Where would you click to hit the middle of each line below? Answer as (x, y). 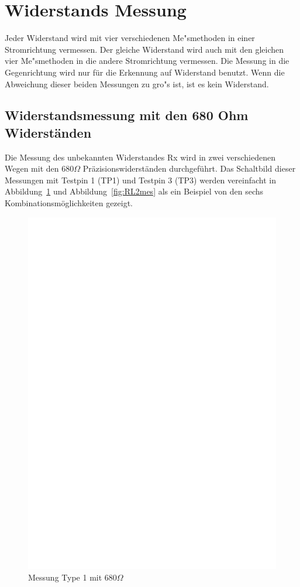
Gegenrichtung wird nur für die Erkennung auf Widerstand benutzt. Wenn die (145, 72)
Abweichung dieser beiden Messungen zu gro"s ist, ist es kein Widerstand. (137, 83)
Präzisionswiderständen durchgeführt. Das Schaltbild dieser (189, 168)
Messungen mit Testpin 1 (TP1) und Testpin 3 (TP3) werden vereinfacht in (140, 180)
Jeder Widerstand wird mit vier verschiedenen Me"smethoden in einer (130, 38)
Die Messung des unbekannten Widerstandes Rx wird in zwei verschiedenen (140, 157)
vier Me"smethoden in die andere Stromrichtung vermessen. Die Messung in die (147, 61)
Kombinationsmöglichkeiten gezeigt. (69, 203)
